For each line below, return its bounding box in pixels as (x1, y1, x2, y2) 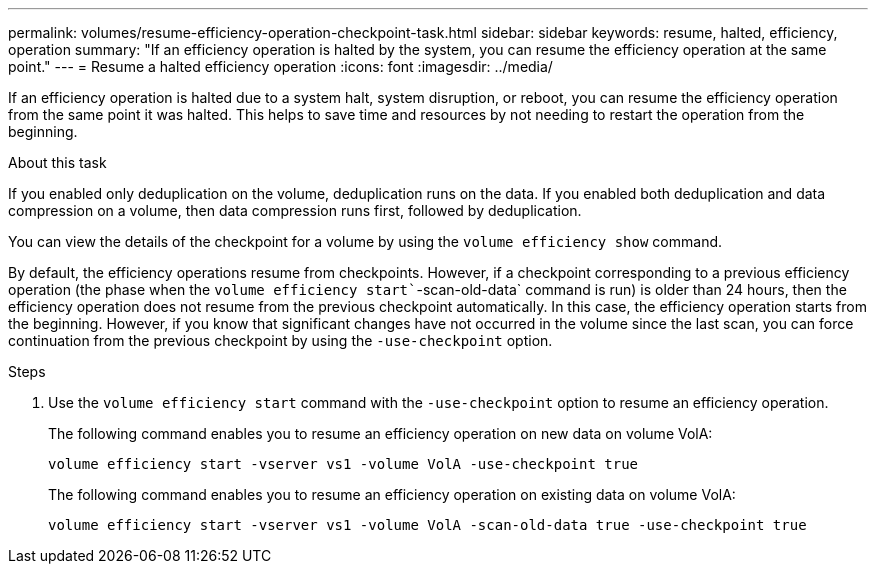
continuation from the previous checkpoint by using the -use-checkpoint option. (8, 332, 553, 349)
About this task (8, 154, 107, 171)
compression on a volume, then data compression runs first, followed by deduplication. (8, 202, 582, 219)
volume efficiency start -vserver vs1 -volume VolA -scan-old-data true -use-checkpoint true (48, 517, 807, 533)
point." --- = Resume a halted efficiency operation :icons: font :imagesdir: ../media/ (8, 58, 553, 75)
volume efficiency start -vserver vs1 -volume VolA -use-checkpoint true (48, 456, 639, 472)
